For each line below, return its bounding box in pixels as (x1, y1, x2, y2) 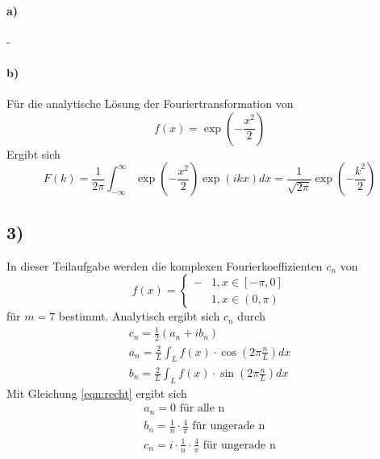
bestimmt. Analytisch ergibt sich (58, 308, 220, 325)
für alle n (179, 403, 225, 415)
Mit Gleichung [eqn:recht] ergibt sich (6, 384, 187, 401)
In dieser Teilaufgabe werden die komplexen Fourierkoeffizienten (6, 257, 323, 274)
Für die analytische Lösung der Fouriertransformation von (6, 95, 294, 112)
